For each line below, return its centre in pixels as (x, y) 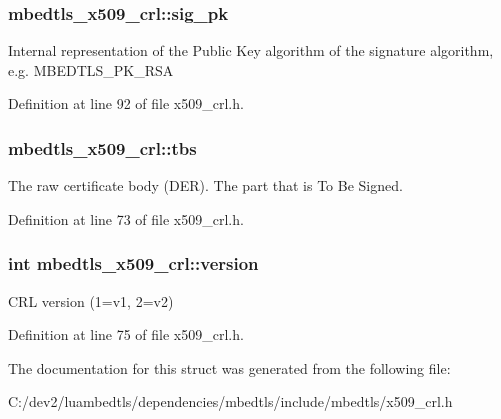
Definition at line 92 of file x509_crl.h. (126, 103)
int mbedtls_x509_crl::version (133, 263)
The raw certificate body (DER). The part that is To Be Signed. (205, 185)
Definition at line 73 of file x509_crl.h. (126, 218)
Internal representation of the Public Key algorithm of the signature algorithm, (251, 50)
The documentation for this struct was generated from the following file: (229, 367)
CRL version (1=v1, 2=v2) (91, 300)
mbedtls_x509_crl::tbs (102, 147)
